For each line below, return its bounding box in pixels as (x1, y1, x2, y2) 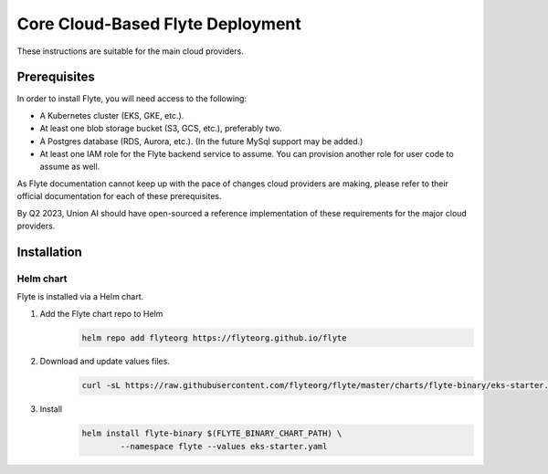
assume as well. (39, 161, 100, 173)
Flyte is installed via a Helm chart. (16, 291, 144, 302)
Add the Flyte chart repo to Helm (39, 308, 163, 319)
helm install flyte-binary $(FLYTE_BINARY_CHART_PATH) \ (81, 428, 342, 438)
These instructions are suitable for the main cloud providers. (16, 46, 244, 57)
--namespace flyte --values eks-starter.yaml (120, 441, 328, 451)
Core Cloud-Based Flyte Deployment (16, 14, 301, 34)
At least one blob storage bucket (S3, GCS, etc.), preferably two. (39, 123, 282, 134)
